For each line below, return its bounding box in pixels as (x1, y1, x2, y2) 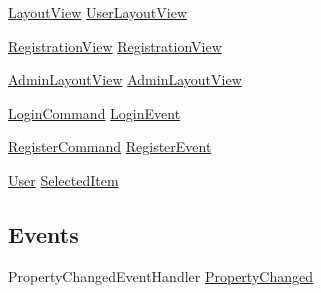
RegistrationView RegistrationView (8, 35, 222, 56)
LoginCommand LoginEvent (8, 102, 181, 123)
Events (8, 218, 79, 249)
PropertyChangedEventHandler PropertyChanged (8, 265, 313, 286)
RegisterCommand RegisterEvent (8, 136, 212, 157)
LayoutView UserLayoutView (8, 2, 188, 22)
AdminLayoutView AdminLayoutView (8, 69, 242, 90)
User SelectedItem (8, 169, 119, 190)
